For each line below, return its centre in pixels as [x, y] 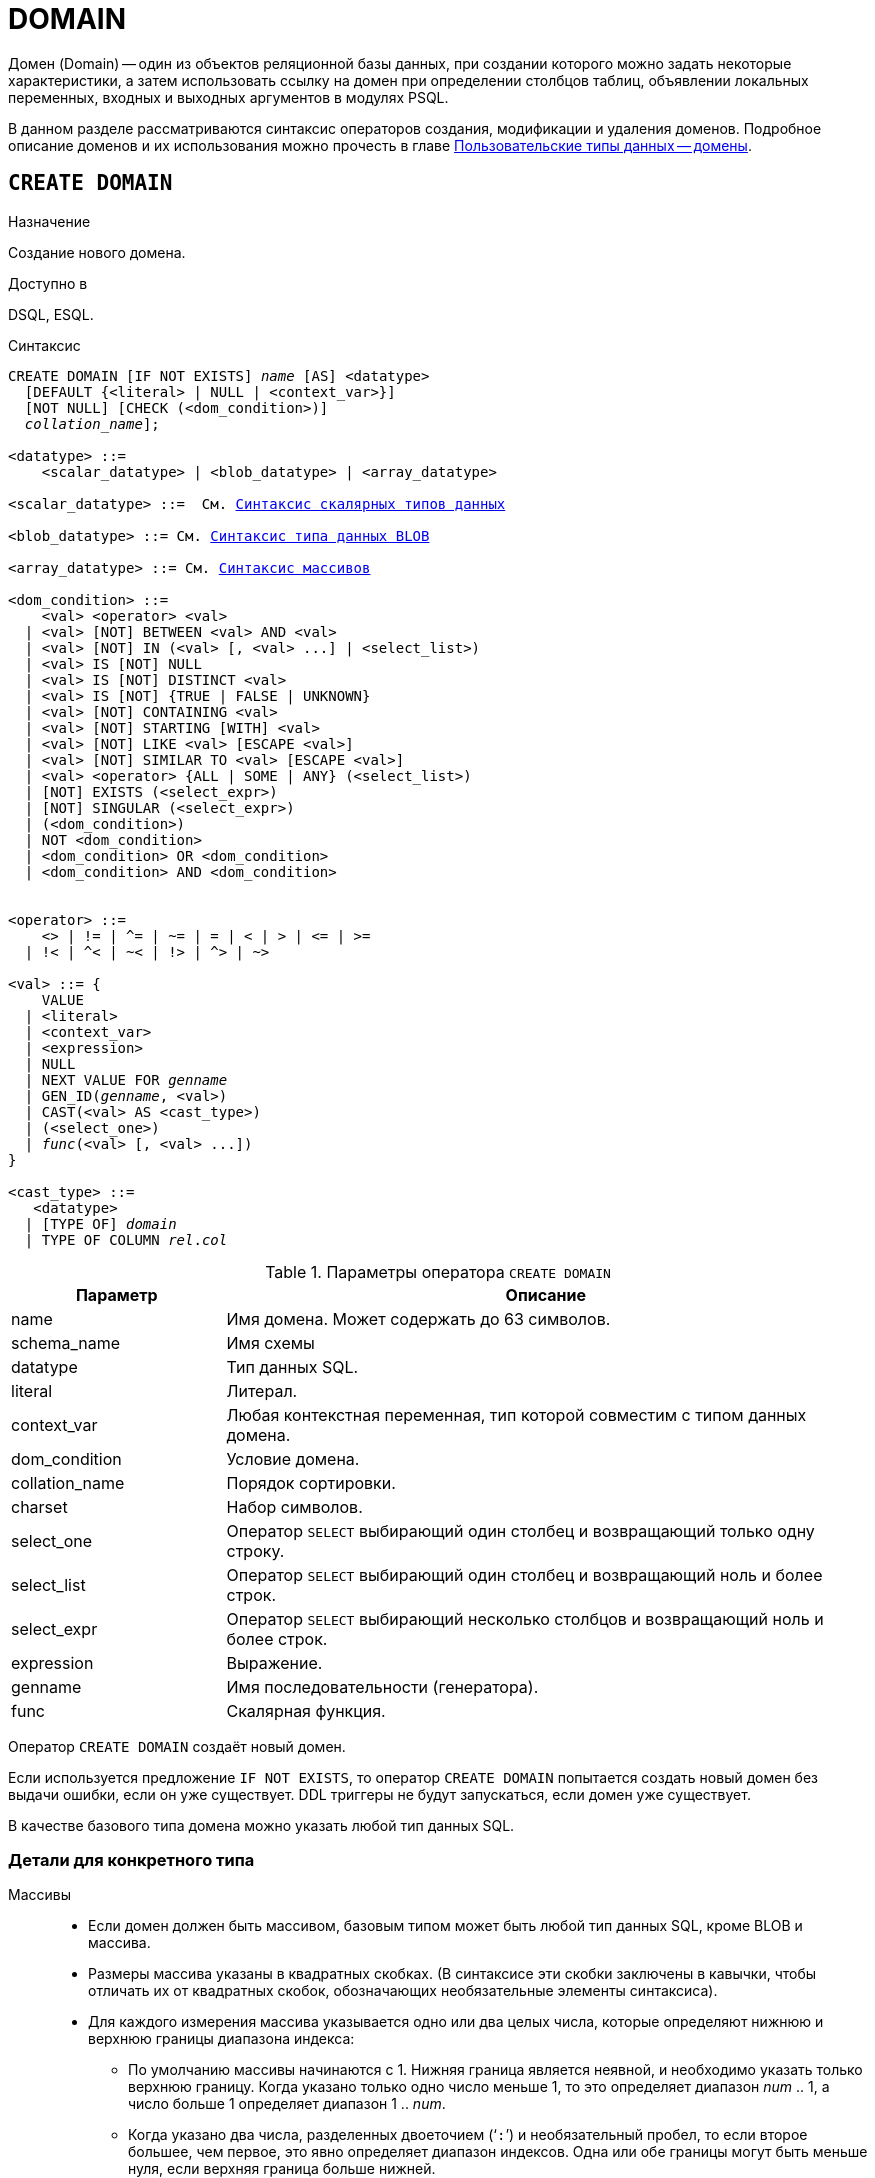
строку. [255, 1550]
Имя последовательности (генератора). [382, 1686]
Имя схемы [270, 1342]
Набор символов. [294, 1506]
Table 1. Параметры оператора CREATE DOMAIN [438, 1271]
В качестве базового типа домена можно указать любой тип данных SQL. [261, 1825]
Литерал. [262, 1390]
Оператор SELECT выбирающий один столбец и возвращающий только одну [520, 1530]
